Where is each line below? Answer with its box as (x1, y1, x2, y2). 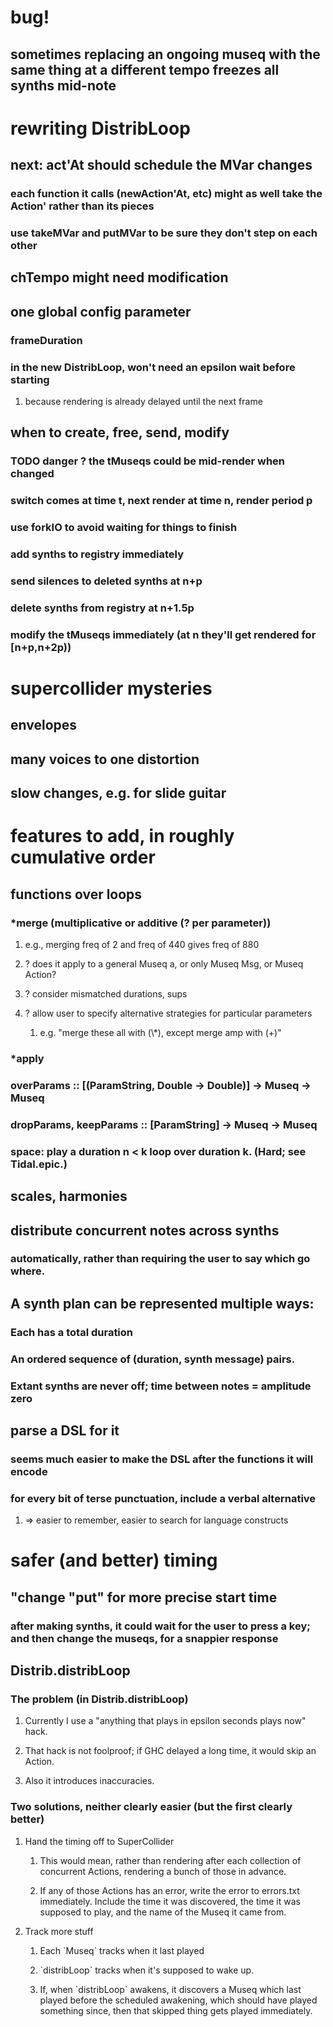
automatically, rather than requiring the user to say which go (10, 1252, 311, 1266)
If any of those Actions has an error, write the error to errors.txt (39, 1884, 300, 1896)
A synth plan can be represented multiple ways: (10, 1295, 315, 1312)
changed (10, 467, 55, 481)
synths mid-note (10, 77, 117, 94)
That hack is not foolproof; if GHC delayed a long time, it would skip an (24, 1745, 317, 1757)
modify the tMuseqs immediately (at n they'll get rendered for (10, 627, 317, 641)
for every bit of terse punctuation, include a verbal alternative (10, 1491, 317, 1505)
